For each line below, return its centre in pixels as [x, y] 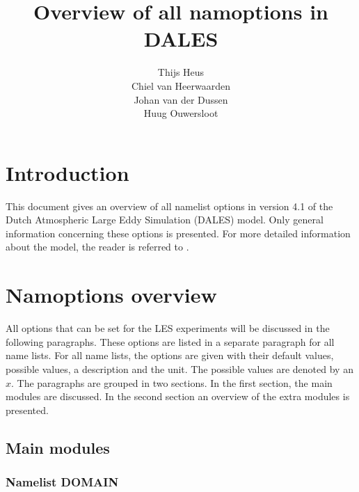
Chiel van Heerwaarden [181, 85]
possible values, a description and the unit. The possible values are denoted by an [179, 368]
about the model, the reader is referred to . [97, 247]
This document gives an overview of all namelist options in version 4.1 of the [169, 206]
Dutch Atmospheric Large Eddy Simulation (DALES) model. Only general [165, 220]
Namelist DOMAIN [62, 481]
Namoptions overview [111, 295]
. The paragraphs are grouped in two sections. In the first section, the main [172, 382]
